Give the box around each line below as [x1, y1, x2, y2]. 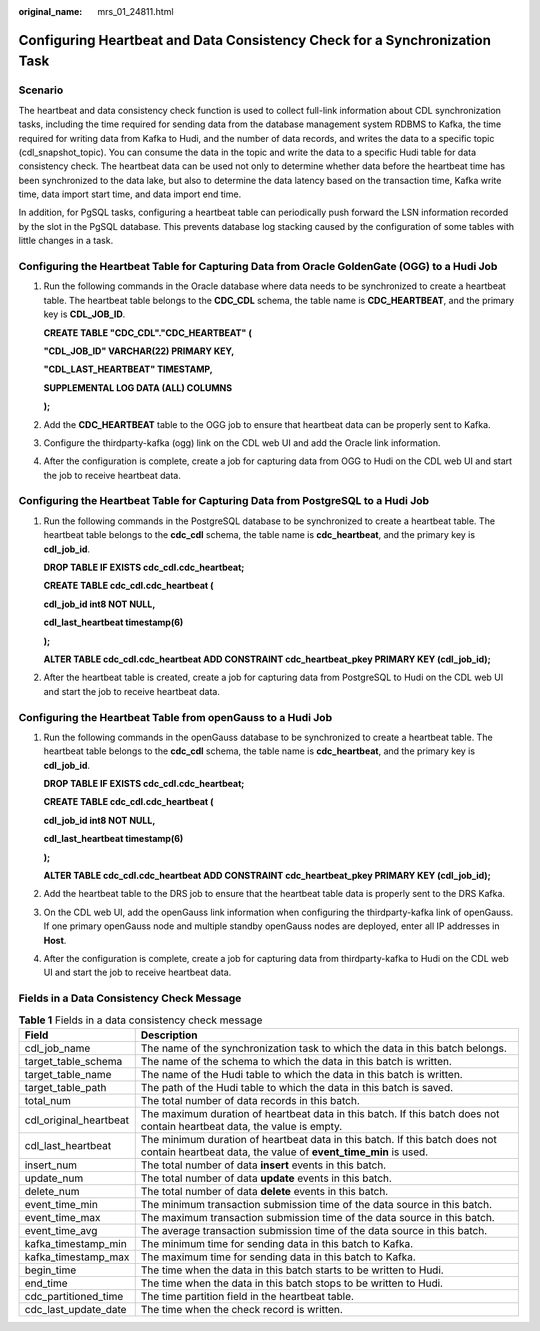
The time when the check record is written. [140, 1302, 344, 1316]
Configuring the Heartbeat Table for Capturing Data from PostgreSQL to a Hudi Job [18, 494, 430, 508]
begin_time [24, 1263, 77, 1277]
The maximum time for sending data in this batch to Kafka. [140, 1250, 417, 1264]
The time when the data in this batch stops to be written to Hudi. [140, 1276, 444, 1290]
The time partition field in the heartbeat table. [140, 1289, 355, 1303]
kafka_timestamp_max [24, 1250, 130, 1264]
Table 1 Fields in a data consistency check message [18, 1013, 263, 1027]
